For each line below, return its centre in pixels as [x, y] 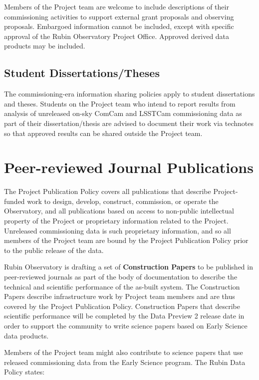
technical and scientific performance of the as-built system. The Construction [122, 286]
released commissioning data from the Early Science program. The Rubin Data [125, 362]
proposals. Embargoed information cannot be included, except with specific [119, 26]
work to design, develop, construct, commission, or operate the [123, 201]
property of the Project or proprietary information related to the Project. [116, 221]
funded [14, 201]
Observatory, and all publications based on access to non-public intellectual [119, 211]
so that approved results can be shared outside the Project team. [103, 133]
